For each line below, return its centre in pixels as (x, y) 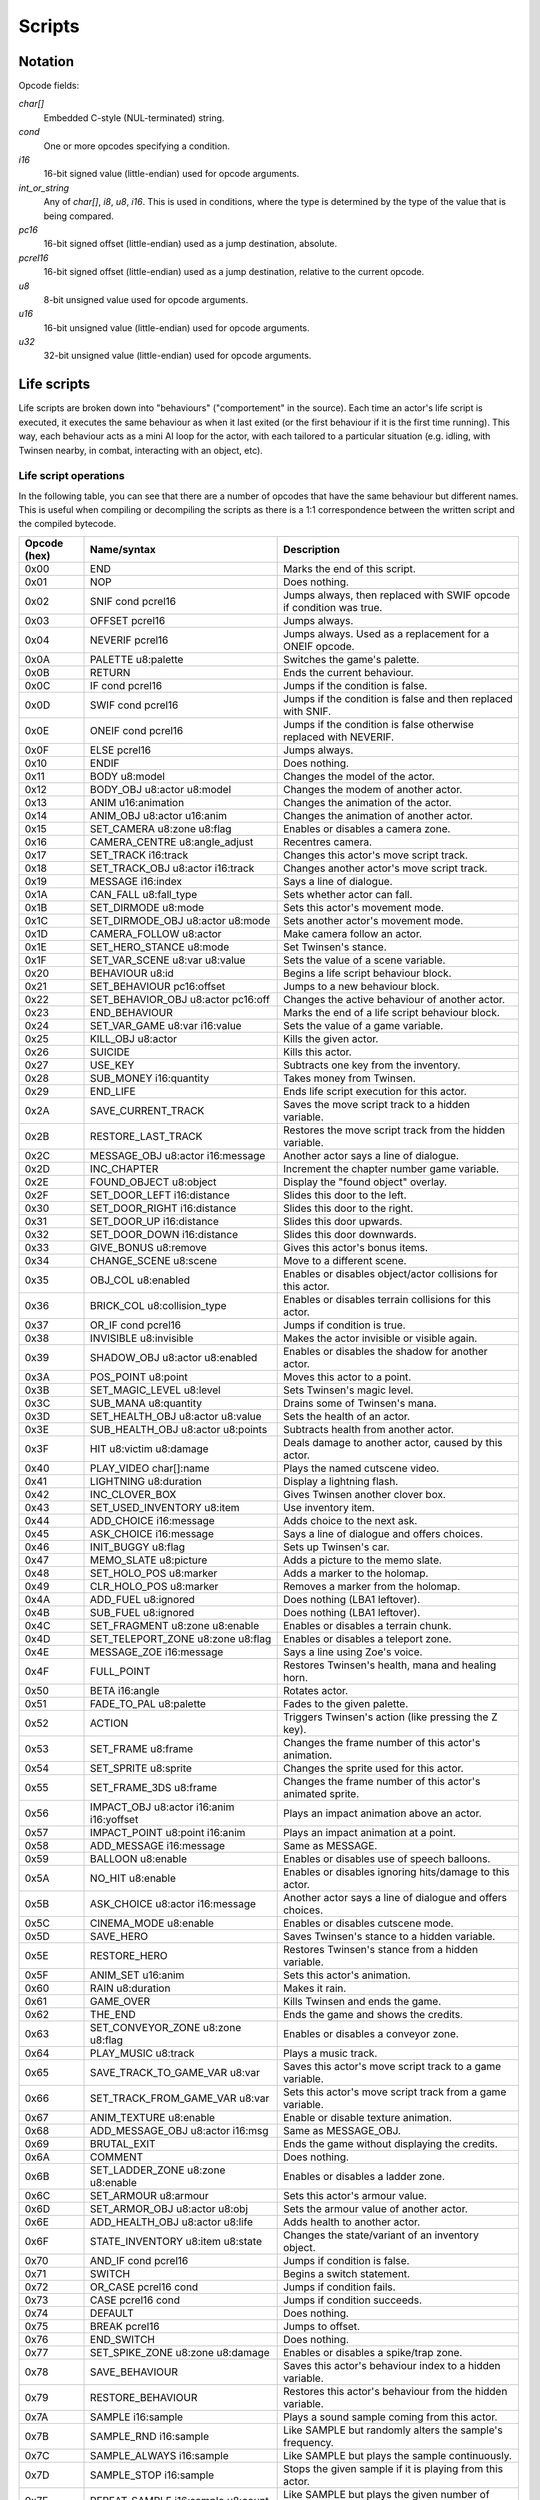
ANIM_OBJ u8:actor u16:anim (159, 815)
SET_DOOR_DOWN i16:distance (164, 1234)
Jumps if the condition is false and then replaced (398, 698)
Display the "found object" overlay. (365, 1182)
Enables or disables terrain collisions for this (387, 1299)
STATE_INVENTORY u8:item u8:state (176, 2241)
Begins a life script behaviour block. (367, 973)
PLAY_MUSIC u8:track (142, 2053)
